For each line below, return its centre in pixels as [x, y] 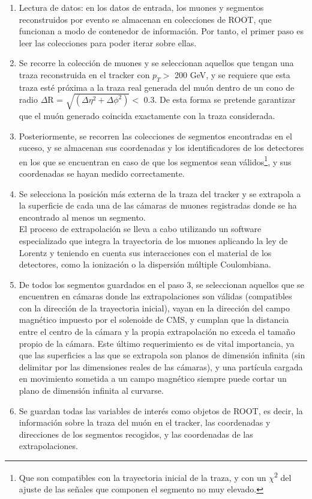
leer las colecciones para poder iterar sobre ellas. [108, 42]
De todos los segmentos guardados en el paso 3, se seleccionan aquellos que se [161, 284]
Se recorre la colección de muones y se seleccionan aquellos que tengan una [156, 63]
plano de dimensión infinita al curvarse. [91, 390]
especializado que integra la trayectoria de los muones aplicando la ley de [153, 240]
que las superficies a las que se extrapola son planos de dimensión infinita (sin [162, 355]
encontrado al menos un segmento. [82, 217]
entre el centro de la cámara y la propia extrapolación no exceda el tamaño [157, 332]
